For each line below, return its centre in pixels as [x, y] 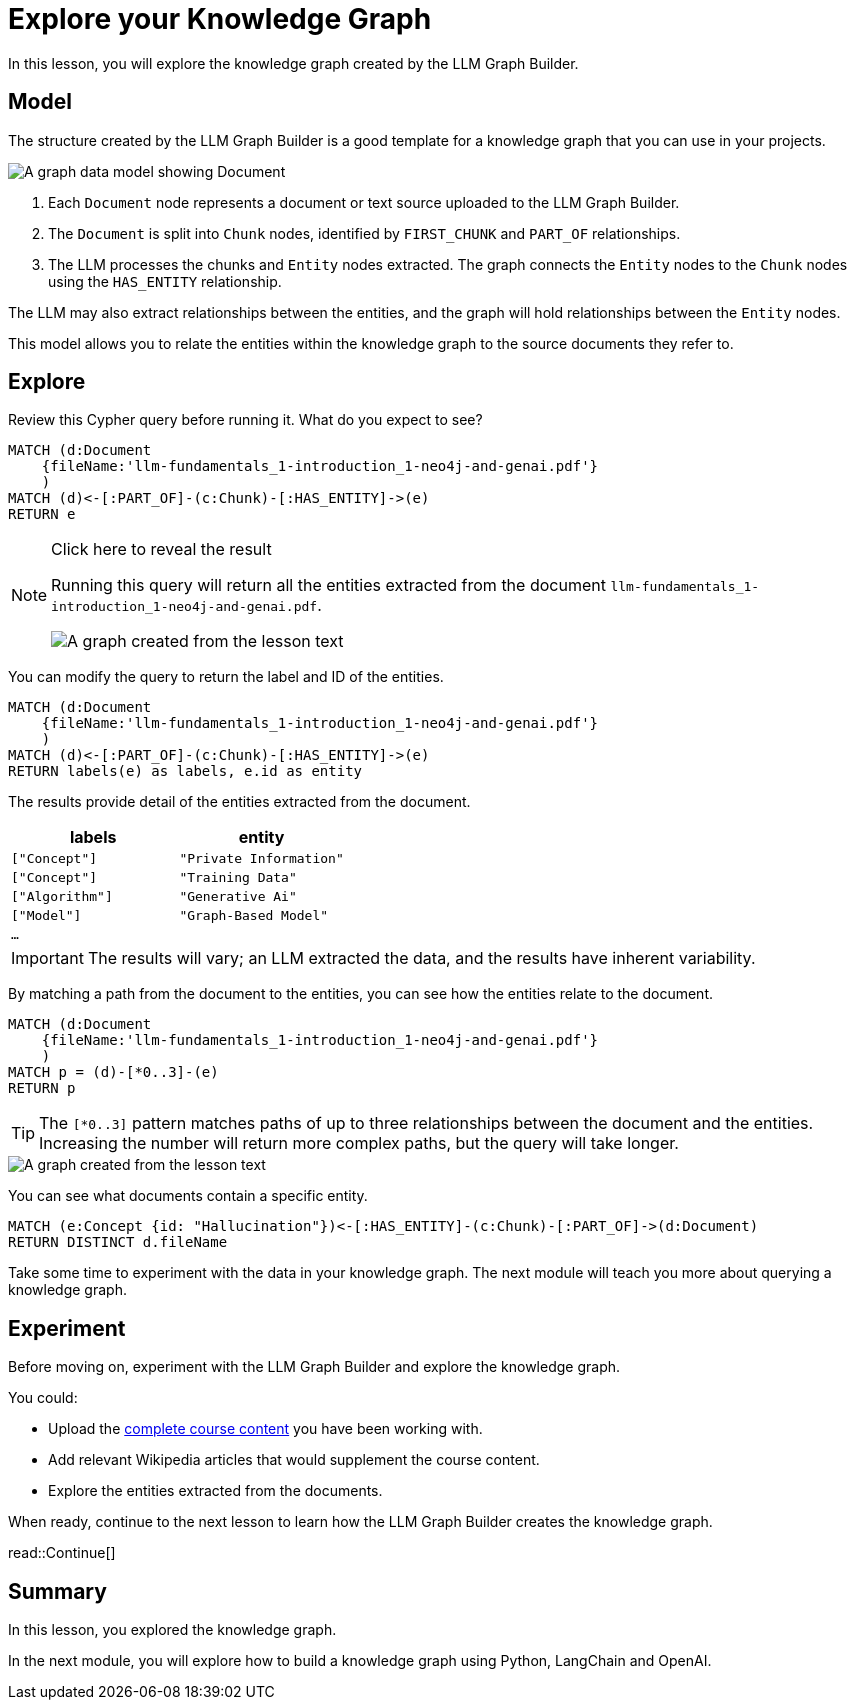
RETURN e [42, 514]
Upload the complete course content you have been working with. [265, 1429]
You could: [43, 1398]
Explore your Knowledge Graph [220, 19]
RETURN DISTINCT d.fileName [118, 1242]
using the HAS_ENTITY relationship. [165, 281]
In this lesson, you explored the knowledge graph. [172, 1630]
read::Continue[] [62, 1553]
